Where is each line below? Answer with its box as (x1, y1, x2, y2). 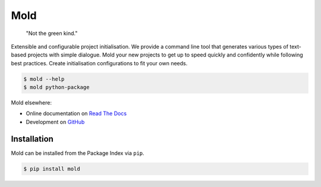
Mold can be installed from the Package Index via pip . (11, 149, 145, 157)
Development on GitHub (26, 118, 85, 125)
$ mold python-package (23, 84, 90, 91)
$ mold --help (23, 75, 65, 83)
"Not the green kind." (26, 30, 78, 37)
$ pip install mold (23, 165, 80, 172)
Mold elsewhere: (11, 99, 52, 106)
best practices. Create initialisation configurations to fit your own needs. (11, 59, 188, 66)
